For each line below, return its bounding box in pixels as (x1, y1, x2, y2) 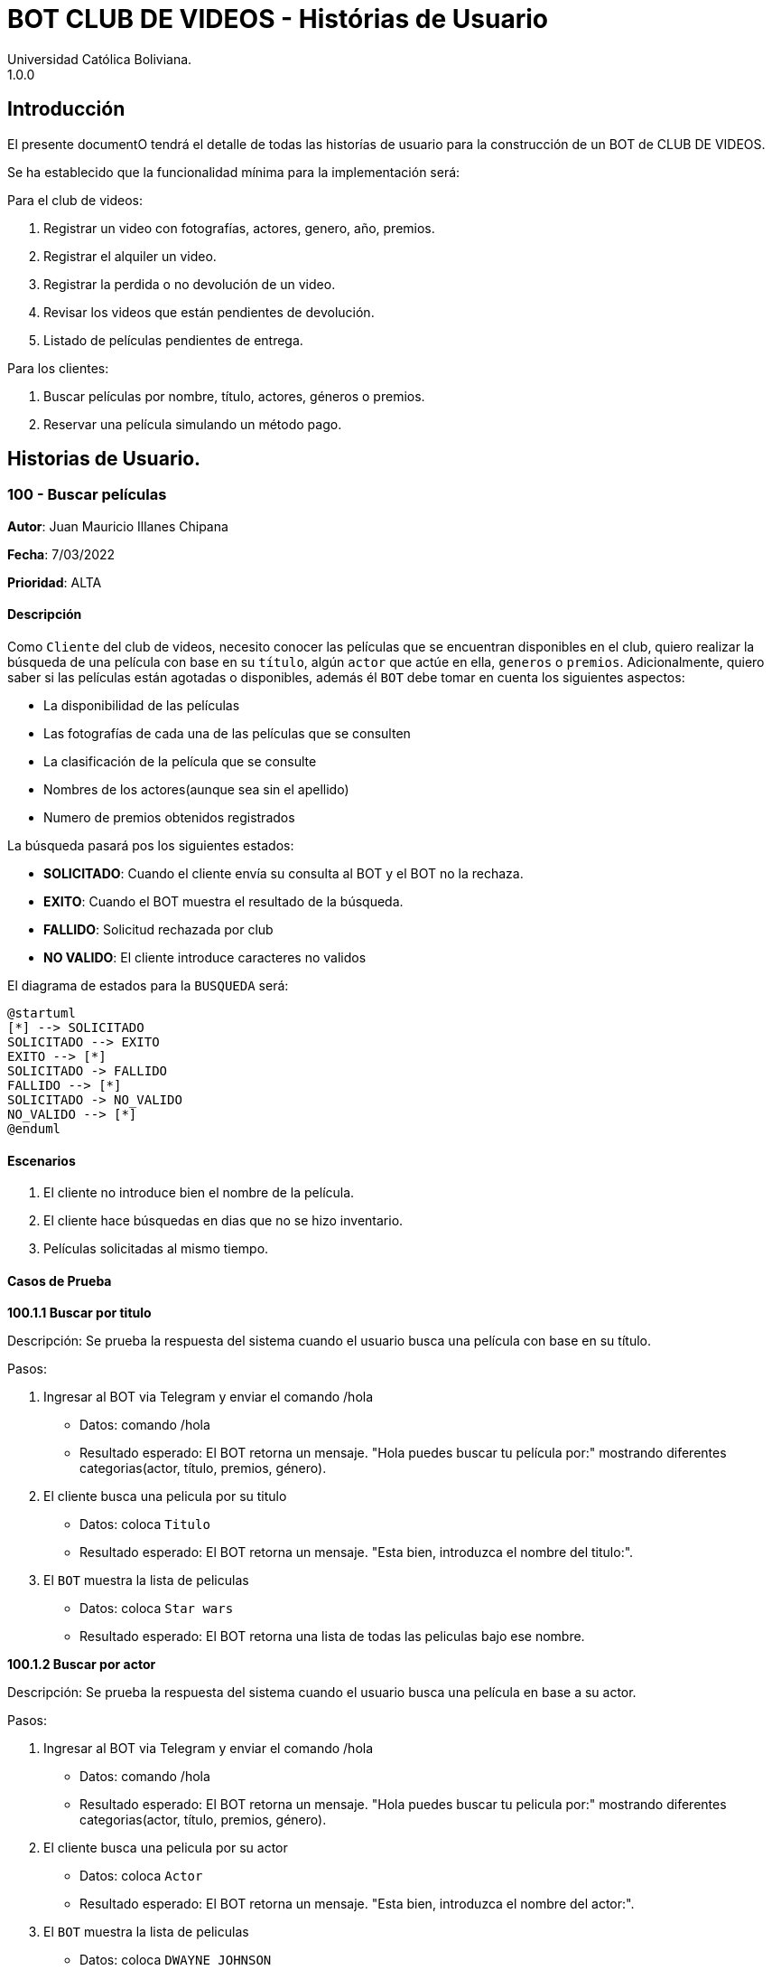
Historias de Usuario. (7, 447, 201, 471)
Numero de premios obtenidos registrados (43, 810, 295, 826)
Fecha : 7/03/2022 (7, 546, 116, 562)
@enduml (7, 1121, 61, 1137)
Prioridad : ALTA (7, 574, 102, 590)
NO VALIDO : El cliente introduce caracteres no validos (43, 950, 367, 966)
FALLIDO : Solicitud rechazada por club (43, 922, 274, 938)
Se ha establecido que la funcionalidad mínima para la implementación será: (7, 164, 460, 180)
